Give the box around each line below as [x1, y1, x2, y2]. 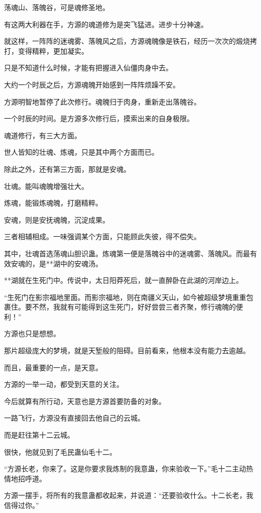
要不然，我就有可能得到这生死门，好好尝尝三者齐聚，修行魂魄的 [25, 301, 236, 312]
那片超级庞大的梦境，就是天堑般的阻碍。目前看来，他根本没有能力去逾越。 [4, 345, 250, 356]
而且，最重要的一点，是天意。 [4, 362, 102, 372]
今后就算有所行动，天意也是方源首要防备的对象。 [4, 395, 166, 406]
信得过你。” [4, 500, 39, 510]
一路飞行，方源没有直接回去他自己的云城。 [4, 413, 145, 423]
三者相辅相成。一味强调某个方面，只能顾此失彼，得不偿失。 [4, 231, 201, 242]
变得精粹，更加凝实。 [18, 45, 88, 56]
